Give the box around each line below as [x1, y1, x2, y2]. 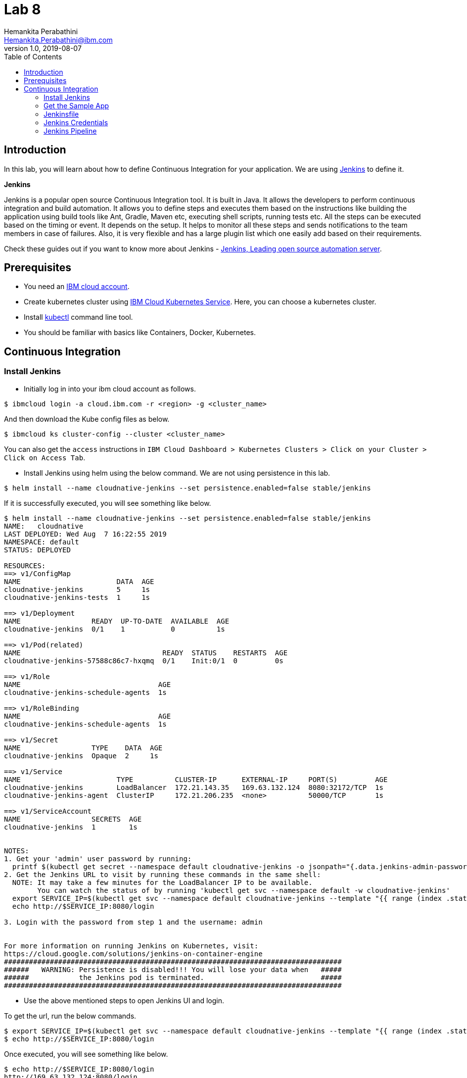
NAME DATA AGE [4, 577, 154, 586]
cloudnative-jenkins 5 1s [4, 585, 150, 593]
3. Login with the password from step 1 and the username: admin [4, 918, 263, 926]
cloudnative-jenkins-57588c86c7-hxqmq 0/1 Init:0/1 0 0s [4, 656, 283, 665]
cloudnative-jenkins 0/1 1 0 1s [4, 625, 225, 633]
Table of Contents [4, 52, 62, 61]
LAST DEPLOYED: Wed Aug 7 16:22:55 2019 [4, 530, 167, 538]
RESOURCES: [4, 561, 46, 570]
